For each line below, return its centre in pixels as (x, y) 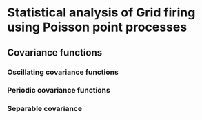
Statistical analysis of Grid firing (101, 13)
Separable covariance (45, 109)
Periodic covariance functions (59, 91)
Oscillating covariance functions (63, 72)
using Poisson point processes (97, 27)
